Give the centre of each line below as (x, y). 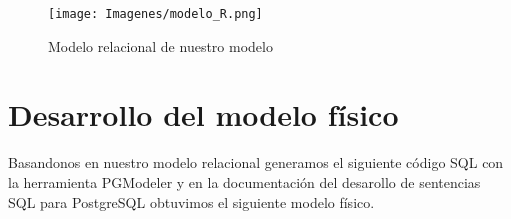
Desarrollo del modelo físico (203, 114)
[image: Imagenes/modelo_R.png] (155, 14)
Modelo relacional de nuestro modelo (160, 45)
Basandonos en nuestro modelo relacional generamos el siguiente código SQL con (256, 162)
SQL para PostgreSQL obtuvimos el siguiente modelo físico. (191, 201)
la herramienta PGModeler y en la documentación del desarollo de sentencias (244, 181)
